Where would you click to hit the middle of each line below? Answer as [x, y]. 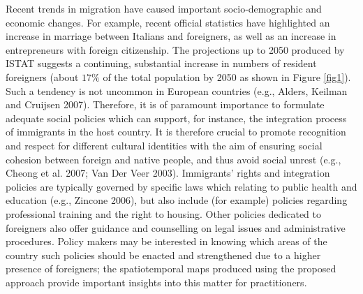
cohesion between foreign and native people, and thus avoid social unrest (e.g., [173, 159]
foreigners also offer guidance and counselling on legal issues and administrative [176, 227]
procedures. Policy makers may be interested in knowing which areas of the [166, 241]
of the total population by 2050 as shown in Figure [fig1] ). [227, 76]
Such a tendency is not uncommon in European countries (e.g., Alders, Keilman [177, 90]
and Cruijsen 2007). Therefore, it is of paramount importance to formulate [165, 104]
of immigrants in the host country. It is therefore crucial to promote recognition [176, 132]
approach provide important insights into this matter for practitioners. [156, 282]
